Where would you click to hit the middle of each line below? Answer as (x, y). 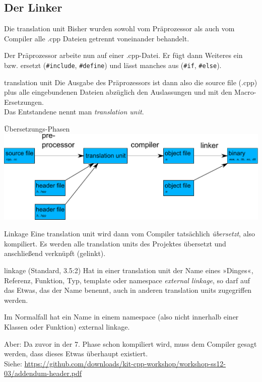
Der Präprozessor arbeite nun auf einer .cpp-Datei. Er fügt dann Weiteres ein (123, 55)
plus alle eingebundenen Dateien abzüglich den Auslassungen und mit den (118, 92)
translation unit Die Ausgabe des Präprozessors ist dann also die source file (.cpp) (131, 82)
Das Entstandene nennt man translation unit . (74, 112)
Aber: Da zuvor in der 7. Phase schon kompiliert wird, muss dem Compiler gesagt (130, 343)
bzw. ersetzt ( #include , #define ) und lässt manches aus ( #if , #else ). (113, 65)
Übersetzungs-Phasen (37, 129)
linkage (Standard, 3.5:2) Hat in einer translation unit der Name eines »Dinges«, (129, 270)
